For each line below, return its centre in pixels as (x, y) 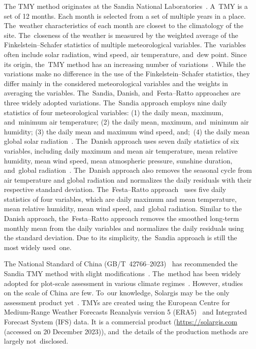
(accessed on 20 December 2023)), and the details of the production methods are (126, 331)
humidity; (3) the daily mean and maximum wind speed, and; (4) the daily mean (127, 131)
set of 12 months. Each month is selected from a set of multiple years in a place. (125, 16)
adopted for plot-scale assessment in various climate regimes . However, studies (124, 283)
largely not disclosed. (36, 341)
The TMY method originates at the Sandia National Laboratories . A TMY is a (126, 6)
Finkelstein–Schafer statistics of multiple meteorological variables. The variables (125, 45)
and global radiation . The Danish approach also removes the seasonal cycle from (128, 170)
